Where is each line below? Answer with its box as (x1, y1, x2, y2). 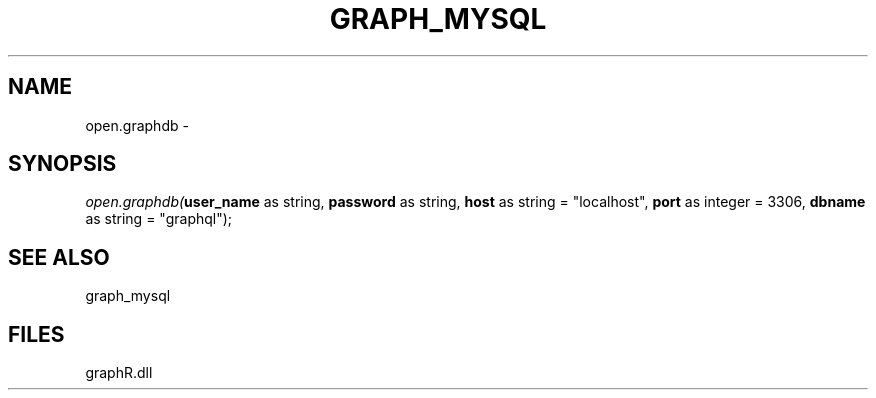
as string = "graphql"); (85, 210, 233, 228)
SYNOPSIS (8, 151, 117, 177)
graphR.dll (85, 364, 153, 382)
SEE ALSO (8, 244, 110, 270)
